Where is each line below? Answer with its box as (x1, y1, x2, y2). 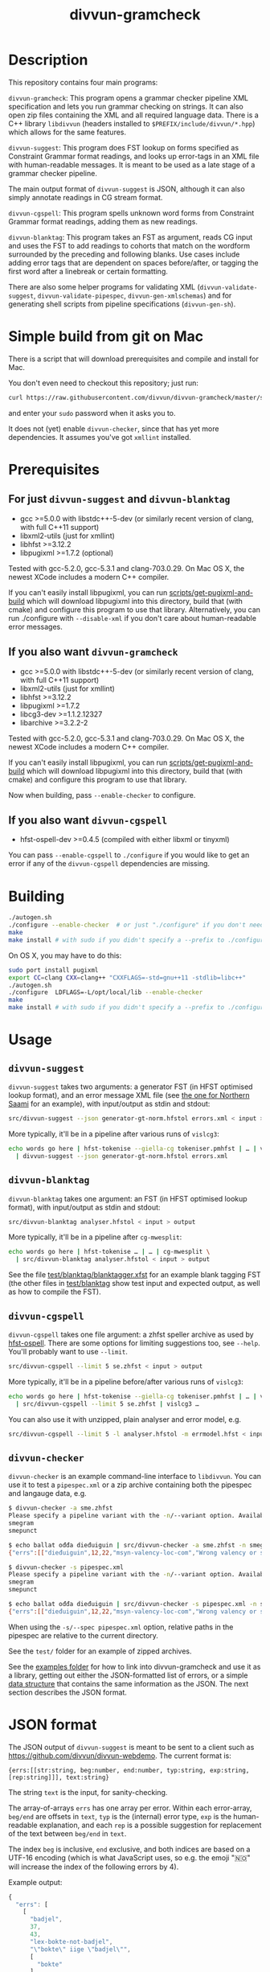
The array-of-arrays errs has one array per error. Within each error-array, (8, 1803, 252, 1813)
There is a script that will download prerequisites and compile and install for (8, 354, 259, 364)
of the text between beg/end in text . (8, 1828, 127, 1838)
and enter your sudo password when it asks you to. (8, 408, 176, 417)
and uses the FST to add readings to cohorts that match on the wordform (8, 240, 251, 250)
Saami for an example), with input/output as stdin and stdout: (8, 1099, 211, 1109)
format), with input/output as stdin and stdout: (8, 1202, 161, 1212)
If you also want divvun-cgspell (8, 813, 168, 827)
